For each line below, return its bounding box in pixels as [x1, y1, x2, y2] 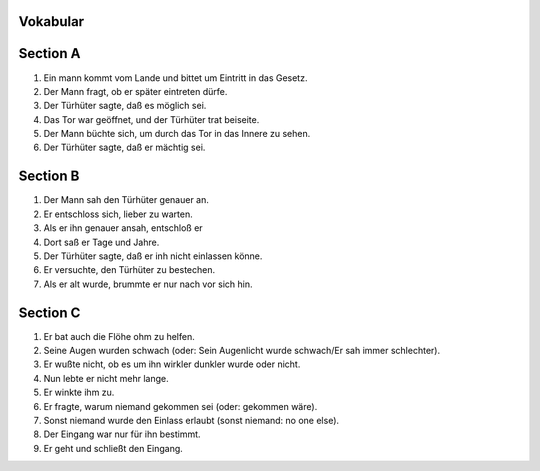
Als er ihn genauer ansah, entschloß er [43, 222, 204, 234]
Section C [18, 304, 81, 321]
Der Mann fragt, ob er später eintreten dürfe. [43, 85, 228, 97]
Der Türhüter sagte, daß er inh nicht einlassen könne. [43, 250, 263, 262]
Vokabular [18, 13, 85, 30]
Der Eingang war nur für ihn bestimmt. [43, 428, 201, 440]
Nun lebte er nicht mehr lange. [43, 372, 169, 384]
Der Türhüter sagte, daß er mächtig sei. [43, 141, 206, 154]
